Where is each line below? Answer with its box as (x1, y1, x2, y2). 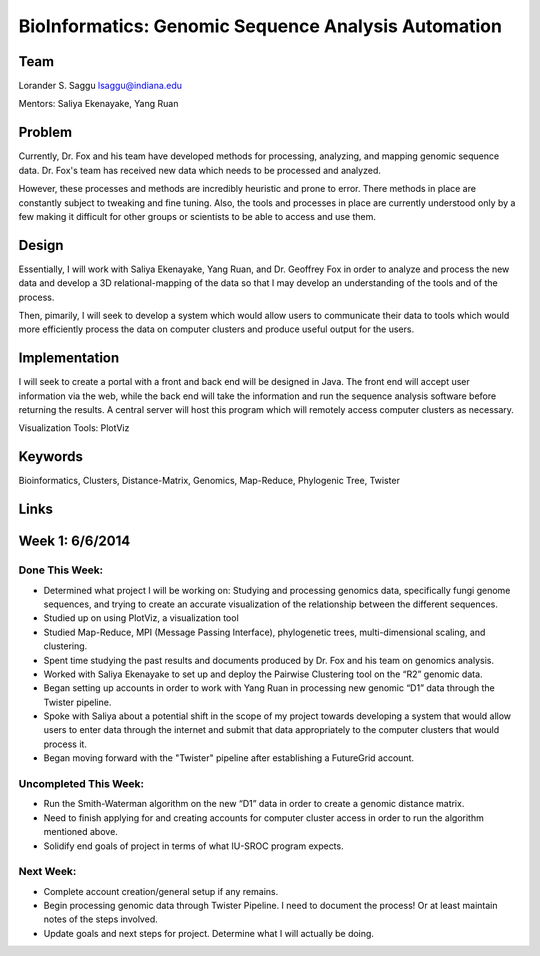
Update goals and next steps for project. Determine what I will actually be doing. (43, 927, 375, 939)
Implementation (18, 350, 120, 367)
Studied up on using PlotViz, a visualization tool (43, 612, 239, 624)
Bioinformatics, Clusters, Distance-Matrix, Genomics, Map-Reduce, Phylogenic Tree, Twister (18, 475, 400, 487)
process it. (43, 738, 87, 750)
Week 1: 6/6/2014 (18, 533, 131, 550)
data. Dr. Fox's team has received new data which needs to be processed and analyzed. (18, 164, 382, 176)
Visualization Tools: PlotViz (18, 422, 130, 434)
